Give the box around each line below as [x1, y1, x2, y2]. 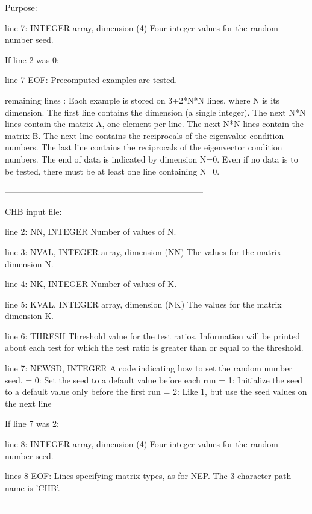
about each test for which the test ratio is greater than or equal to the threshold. [5, 341, 304, 354]
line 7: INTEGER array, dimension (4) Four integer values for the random [5, 21, 278, 34]
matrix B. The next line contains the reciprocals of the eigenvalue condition [5, 129, 284, 141]
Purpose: [5, 1, 37, 13]
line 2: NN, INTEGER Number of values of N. [5, 225, 176, 238]
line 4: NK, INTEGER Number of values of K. [5, 277, 177, 290]
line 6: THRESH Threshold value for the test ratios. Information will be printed [5, 329, 301, 342]
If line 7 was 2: [5, 417, 59, 430]
